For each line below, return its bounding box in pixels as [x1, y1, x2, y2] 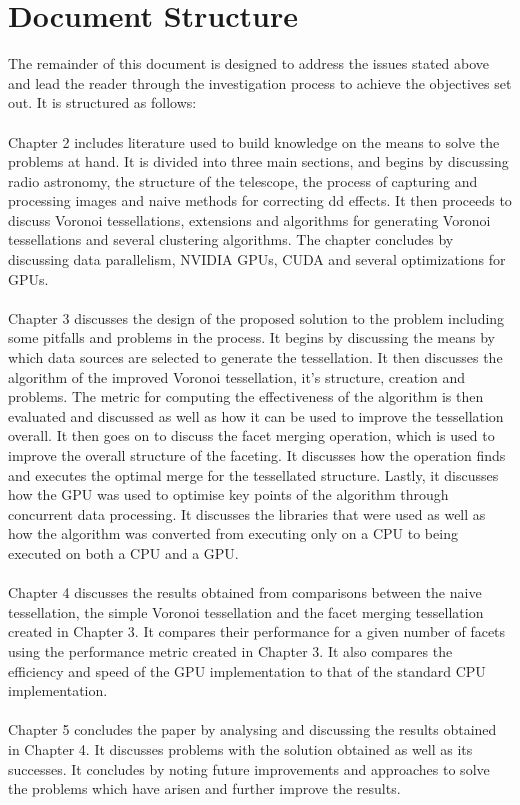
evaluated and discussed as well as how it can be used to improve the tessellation [8, 405, 504, 426]
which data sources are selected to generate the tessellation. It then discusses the [8, 347, 503, 368]
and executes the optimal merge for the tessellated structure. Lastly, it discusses [8, 464, 499, 485]
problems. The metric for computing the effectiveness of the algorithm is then [8, 386, 484, 407]
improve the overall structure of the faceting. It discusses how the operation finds [8, 445, 506, 465]
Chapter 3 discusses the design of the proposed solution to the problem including [8, 307, 505, 328]
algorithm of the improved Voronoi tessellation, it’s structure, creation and [8, 366, 466, 387]
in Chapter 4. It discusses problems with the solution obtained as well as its [8, 738, 473, 759]
